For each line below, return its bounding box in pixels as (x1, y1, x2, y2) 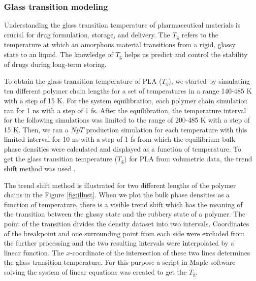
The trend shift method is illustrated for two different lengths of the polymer (4, 180, 236, 190)
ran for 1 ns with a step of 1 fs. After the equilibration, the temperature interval (4, 105, 246, 115)
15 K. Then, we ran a (4, 124, 69, 134)
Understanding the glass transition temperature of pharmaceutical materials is (4, 20, 241, 30)
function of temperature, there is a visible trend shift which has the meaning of (4, 199, 243, 209)
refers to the (181, 29, 219, 39)
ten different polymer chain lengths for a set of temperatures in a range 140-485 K (4, 86, 252, 96)
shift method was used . (4, 163, 76, 173)
